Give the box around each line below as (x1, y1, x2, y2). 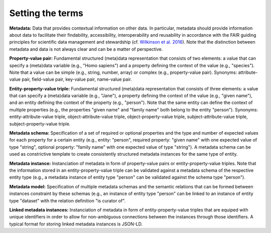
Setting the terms (9, 8, 84, 19)
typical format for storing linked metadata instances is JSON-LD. (9, 221, 143, 227)
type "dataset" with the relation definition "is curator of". (9, 197, 126, 203)
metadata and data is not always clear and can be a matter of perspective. (9, 46, 163, 52)
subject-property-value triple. (9, 121, 71, 127)
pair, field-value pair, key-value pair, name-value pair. (22, 76, 132, 82)
